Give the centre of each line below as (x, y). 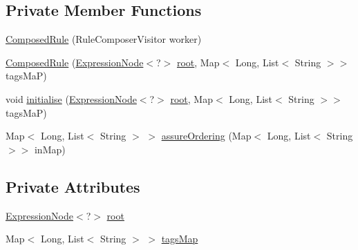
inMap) (50, 149)
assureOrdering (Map (206, 136)
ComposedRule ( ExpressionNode (75, 62)
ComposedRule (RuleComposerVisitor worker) (104, 39)
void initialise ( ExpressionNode (71, 98)
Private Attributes (73, 186)
